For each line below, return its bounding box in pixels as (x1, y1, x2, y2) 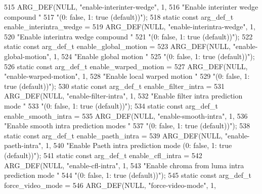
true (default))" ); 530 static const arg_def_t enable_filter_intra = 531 (4, 80, 225, 91)
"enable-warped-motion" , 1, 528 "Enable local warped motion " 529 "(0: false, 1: (4, 71, 250, 81)
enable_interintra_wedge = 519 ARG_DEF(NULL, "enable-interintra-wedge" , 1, (4, 21, 255, 32)
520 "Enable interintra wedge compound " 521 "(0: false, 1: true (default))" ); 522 (4, 31, 253, 41)
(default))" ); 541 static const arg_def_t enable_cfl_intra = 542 (4, 150, 202, 160)
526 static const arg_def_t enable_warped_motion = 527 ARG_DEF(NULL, (4, 61, 248, 71)
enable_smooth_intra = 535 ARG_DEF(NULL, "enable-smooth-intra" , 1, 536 (4, 110, 248, 121)
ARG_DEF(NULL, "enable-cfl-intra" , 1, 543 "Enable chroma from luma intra (4, 160, 244, 170)
